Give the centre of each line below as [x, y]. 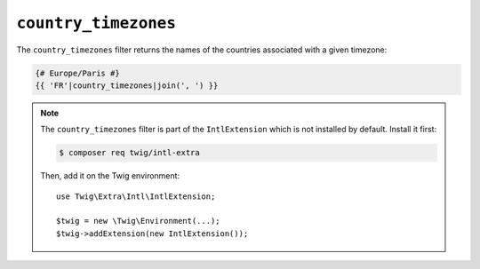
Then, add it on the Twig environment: [110, 176]
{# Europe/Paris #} [77, 73]
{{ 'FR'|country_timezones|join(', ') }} [127, 85]
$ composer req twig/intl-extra [129, 153]
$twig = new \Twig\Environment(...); [139, 221]
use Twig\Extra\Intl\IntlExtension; [136, 196]
